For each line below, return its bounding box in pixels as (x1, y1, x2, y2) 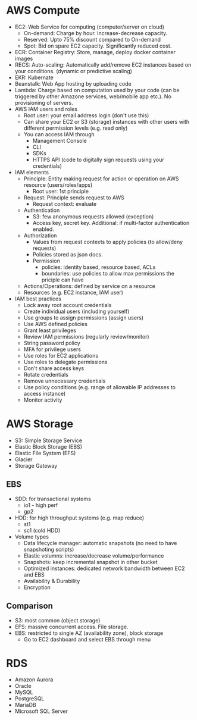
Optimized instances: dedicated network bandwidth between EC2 (23, 565, 186, 572)
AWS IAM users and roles (14, 105, 77, 112)
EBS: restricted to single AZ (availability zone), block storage (14, 629, 164, 637)
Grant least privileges (23, 327, 76, 334)
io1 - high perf (23, 501, 58, 509)
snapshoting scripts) (23, 546, 74, 553)
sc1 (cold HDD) (23, 527, 61, 534)
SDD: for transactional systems (14, 495, 91, 502)
